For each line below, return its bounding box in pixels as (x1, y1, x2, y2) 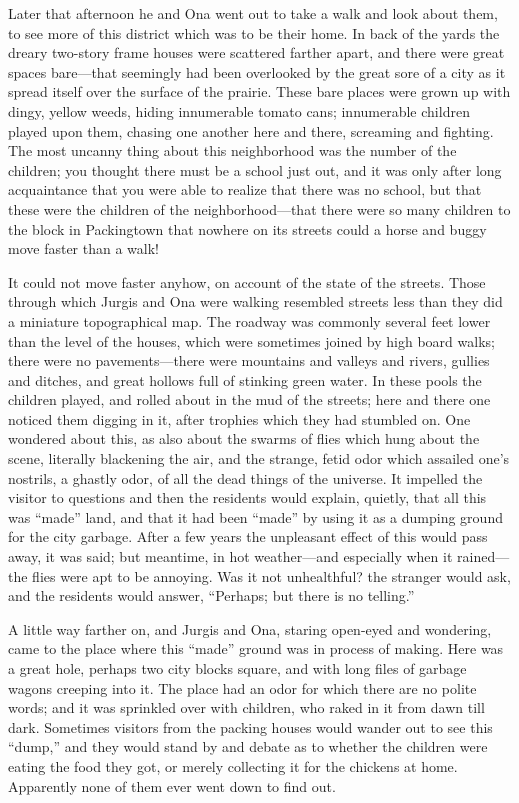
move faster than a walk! (8, 238, 159, 259)
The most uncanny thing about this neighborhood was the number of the (8, 140, 457, 161)
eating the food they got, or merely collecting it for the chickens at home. (8, 755, 458, 776)
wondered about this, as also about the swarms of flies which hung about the (8, 428, 480, 449)
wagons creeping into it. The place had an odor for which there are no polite (8, 677, 477, 698)
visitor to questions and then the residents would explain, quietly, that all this (8, 487, 487, 508)
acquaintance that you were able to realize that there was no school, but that (8, 179, 482, 200)
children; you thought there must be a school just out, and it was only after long (8, 159, 502, 180)
